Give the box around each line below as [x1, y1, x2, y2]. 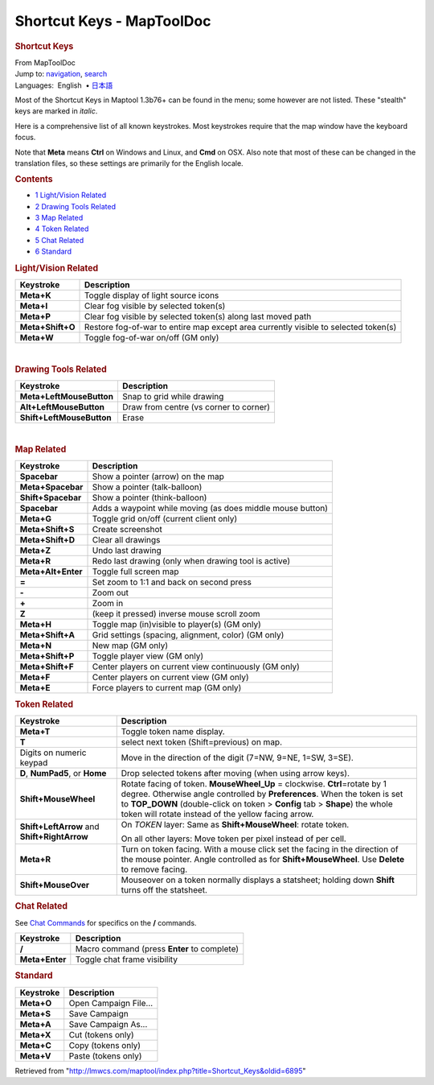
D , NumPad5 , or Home [19, 767, 107, 778]
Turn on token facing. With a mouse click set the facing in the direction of [121, 844, 399, 855]
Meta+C [19, 1039, 52, 1050]
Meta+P [19, 311, 51, 322]
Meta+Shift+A [19, 629, 76, 641]
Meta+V [19, 1050, 51, 1062]
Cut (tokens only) [68, 1029, 134, 1040]
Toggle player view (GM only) [92, 650, 204, 662]
